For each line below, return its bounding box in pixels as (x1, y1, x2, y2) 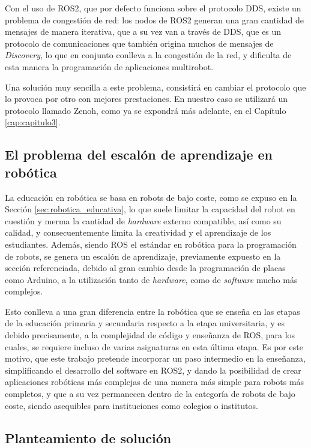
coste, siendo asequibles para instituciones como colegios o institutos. (5, 399, 258, 411)
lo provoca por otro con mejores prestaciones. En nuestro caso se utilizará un (5, 92, 288, 105)
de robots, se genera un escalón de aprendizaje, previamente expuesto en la (5, 249, 281, 262)
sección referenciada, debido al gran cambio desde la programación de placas (5, 261, 286, 274)
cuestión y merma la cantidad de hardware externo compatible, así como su (5, 214, 282, 227)
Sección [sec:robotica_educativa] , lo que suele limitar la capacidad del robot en (5, 203, 295, 215)
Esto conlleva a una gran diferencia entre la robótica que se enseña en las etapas (5, 305, 300, 317)
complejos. (5, 285, 43, 297)
